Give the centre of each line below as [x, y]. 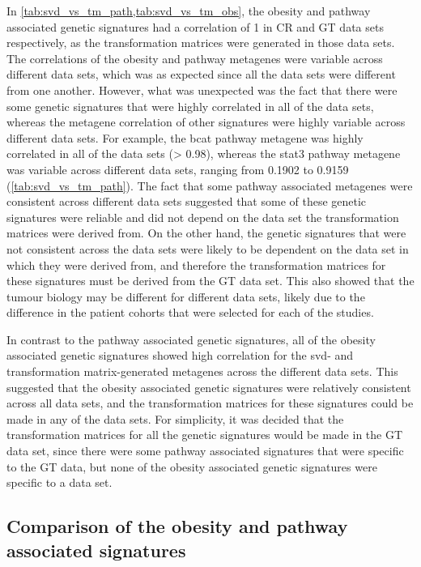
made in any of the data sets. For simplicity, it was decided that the [175, 418]
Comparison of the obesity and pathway [177, 526]
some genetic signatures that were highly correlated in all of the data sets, [190, 106]
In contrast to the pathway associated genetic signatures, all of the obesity [191, 339]
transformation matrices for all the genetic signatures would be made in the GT [205, 435]
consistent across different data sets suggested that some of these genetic [187, 201]
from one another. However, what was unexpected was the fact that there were [202, 90]
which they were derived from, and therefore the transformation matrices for [196, 264]
